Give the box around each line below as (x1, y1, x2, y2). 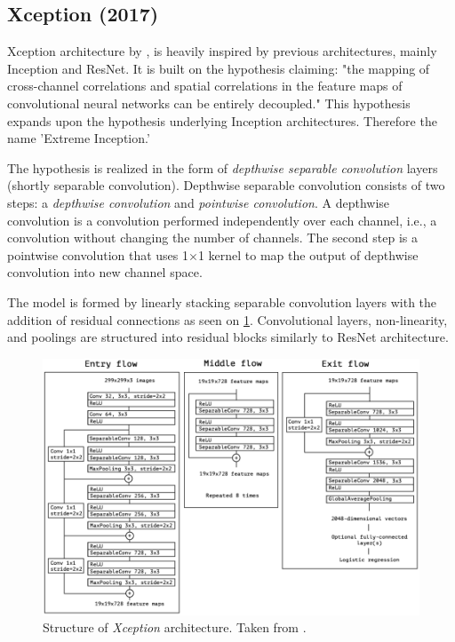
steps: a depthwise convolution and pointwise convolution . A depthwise (7, 193, 390, 211)
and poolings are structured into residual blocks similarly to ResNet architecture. (7, 328, 449, 346)
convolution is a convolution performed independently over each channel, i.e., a (7, 210, 437, 229)
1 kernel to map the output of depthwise (197, 245, 419, 264)
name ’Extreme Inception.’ (7, 129, 150, 147)
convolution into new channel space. (7, 263, 203, 281)
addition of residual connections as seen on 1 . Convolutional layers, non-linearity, (7, 310, 448, 329)
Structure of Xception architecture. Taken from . (43, 618, 307, 637)
